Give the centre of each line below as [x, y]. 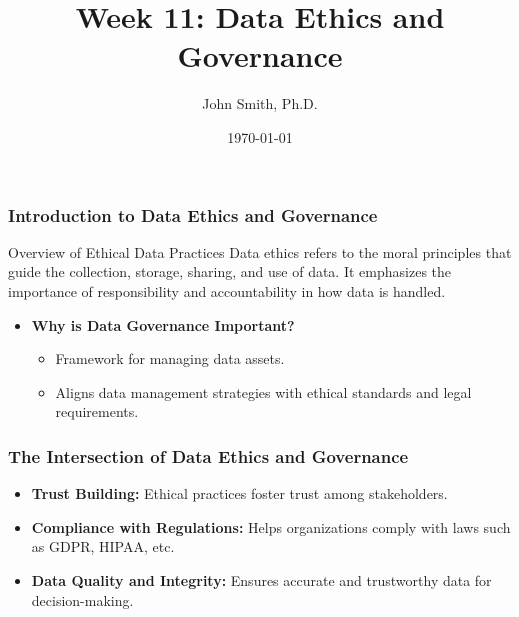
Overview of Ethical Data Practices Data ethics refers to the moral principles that [260, 251]
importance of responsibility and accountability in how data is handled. [227, 290]
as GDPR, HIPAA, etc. [103, 546]
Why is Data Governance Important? [163, 324]
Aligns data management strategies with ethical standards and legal [263, 391]
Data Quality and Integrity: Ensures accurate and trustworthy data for [261, 579]
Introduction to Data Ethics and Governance [193, 214]
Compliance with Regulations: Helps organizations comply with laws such [271, 526]
